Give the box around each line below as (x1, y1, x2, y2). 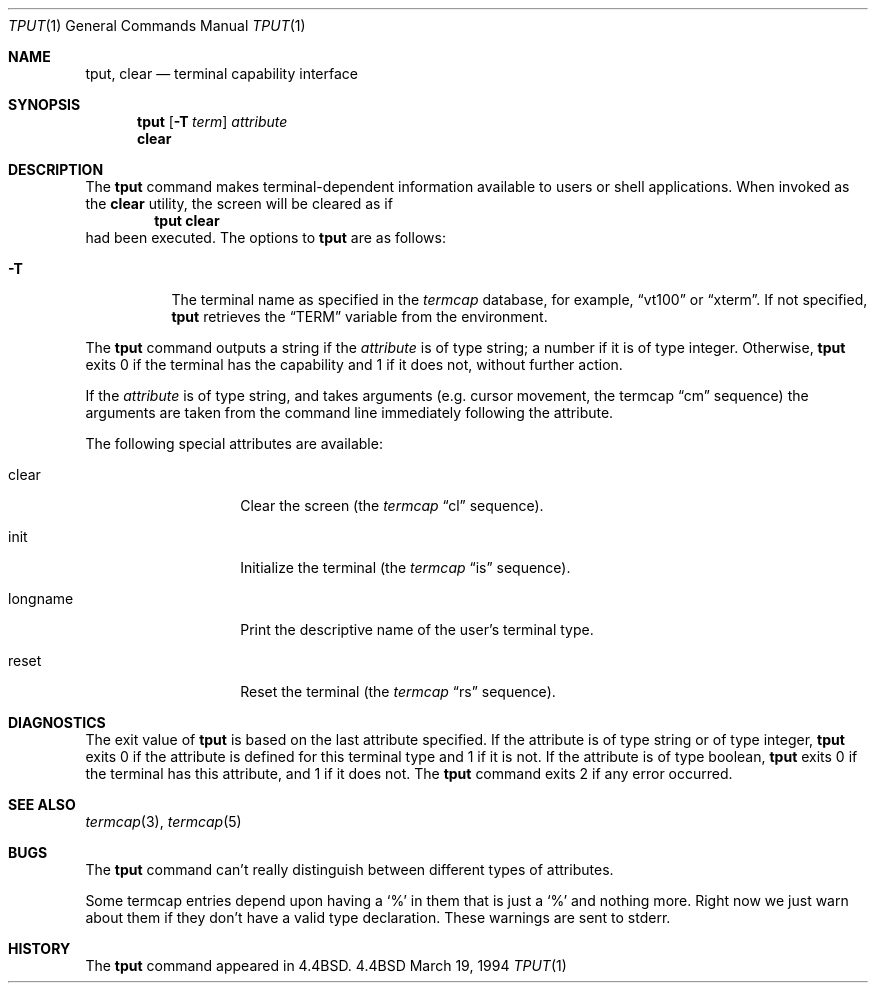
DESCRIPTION (8, 161, 104, 178)
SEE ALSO (8, 796, 76, 813)
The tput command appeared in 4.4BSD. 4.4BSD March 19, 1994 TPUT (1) (85, 957, 567, 974)
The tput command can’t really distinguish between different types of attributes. (85, 861, 614, 878)
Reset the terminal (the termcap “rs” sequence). (240, 683, 556, 700)
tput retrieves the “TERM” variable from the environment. (171, 308, 548, 325)
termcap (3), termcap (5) (85, 813, 242, 830)
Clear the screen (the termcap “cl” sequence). (240, 497, 544, 514)
